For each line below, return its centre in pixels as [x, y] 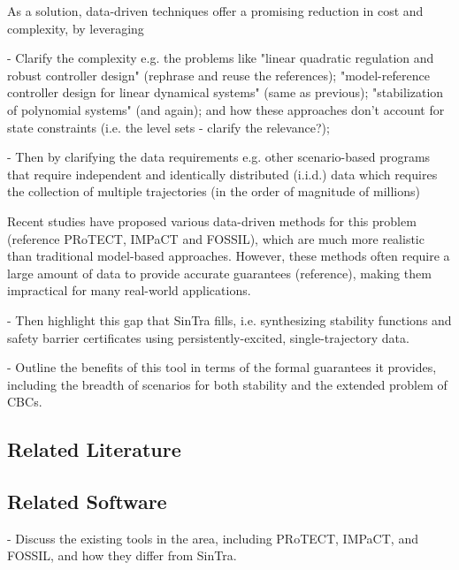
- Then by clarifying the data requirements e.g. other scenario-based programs [219, 157]
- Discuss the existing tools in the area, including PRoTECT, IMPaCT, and [213, 538]
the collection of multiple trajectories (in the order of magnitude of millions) [214, 191]
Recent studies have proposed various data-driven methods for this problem [212, 220]
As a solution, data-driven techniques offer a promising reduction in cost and [215, 11]
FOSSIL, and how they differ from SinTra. [122, 555]
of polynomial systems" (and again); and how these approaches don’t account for [226, 109]
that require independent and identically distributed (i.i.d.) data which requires [222, 174]
